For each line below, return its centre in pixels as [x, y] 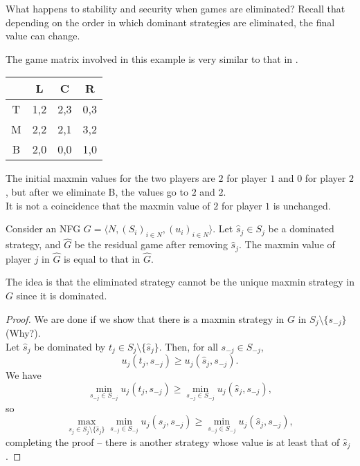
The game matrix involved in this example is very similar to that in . [152, 58]
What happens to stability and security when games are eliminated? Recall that [175, 8]
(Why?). [23, 333]
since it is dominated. [62, 296]
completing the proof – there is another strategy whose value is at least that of [173, 441]
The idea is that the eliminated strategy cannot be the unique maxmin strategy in [180, 282]
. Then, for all [188, 346]
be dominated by [70, 346]
